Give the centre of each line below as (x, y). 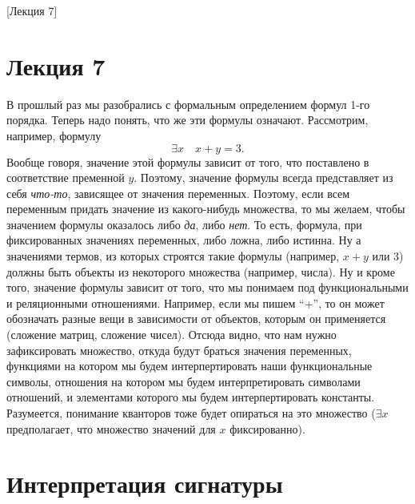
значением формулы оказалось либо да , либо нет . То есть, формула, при (184, 224)
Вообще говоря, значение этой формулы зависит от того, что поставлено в (188, 161)
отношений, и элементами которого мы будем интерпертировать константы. (191, 397)
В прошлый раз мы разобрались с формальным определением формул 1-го (188, 104)
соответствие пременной (66, 177)
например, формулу (54, 135)
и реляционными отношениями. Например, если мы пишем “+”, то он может (196, 302)
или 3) (388, 256)
